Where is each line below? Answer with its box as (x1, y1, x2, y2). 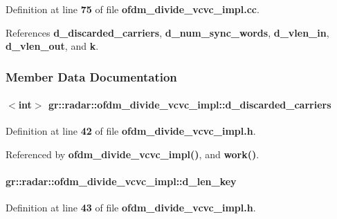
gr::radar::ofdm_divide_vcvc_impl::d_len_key (6, 174, 237, 189)
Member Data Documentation (6, 68, 177, 85)
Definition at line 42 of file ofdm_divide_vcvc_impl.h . (6, 124, 256, 138)
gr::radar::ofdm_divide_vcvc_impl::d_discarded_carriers (48, 97, 331, 112)
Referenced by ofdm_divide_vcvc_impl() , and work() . (6, 147, 259, 162)
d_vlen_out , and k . (6, 39, 99, 53)
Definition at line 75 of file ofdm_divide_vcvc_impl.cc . (6, 2, 259, 16)
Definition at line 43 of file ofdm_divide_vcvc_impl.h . (6, 200, 256, 215)
